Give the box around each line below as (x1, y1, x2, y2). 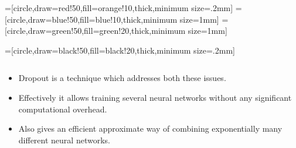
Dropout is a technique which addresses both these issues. (18, 72, 226, 84)
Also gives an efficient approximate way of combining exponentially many (18, 122, 283, 135)
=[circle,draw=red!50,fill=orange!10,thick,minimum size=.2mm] (5, 2, 233, 13)
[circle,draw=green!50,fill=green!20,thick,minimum (5, 24, 186, 37)
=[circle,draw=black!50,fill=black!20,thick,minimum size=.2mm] (5, 44, 235, 56)
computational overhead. (18, 103, 107, 115)
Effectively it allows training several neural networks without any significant (18, 91, 292, 103)
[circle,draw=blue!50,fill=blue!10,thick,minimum (5, 13, 178, 25)
